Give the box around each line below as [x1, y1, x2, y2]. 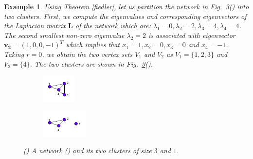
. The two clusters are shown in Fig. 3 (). [30, 58, 153, 69]
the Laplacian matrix [4, 20, 66, 31]
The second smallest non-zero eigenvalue [4, 30, 125, 40]
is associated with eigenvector [148, 30, 235, 40]
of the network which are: [75, 20, 151, 31]
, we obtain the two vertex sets [42, 49, 133, 59]
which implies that [66, 39, 120, 50]
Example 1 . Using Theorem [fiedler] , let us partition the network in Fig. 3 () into [4, 1, 249, 11]
